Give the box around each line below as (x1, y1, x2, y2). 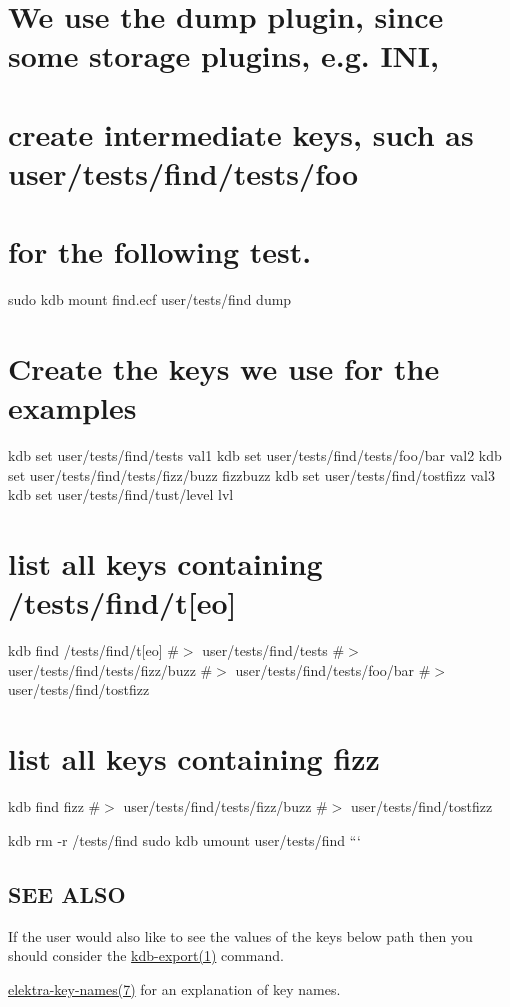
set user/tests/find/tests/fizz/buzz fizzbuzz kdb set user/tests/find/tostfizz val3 (8, 464, 495, 485)
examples (8, 387, 137, 428)
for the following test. (8, 231, 312, 272)
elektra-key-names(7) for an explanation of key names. (8, 978, 341, 999)
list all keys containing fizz (8, 738, 380, 779)
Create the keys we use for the (8, 348, 440, 389)
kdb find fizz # (8, 796, 101, 817)
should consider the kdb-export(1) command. (8, 945, 284, 966)
